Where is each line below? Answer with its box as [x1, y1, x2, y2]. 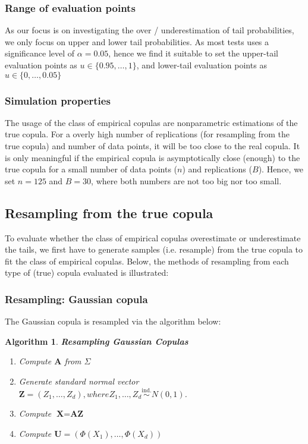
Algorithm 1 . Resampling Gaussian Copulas [5, 335, 188, 347]
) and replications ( [182, 163, 252, 175]
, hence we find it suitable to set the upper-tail [108, 47, 278, 59]
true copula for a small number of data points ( [5, 163, 178, 175]
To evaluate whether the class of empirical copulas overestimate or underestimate [5, 231, 301, 244]
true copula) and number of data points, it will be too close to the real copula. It [5, 140, 300, 152]
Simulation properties [5, 93, 111, 108]
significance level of [5, 47, 75, 59]
